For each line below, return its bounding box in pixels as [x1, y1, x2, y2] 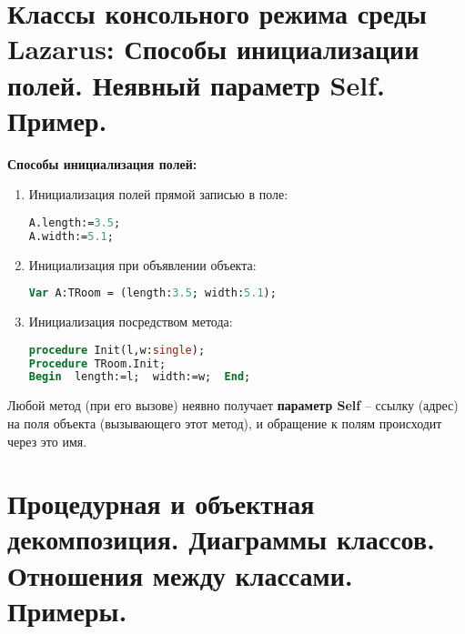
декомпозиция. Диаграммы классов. [7, 520, 435, 558]
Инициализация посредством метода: [28, 312, 233, 331]
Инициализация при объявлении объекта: [28, 255, 257, 274]
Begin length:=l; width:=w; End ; [28, 370, 251, 384]
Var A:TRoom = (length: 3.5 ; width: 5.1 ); [28, 287, 277, 300]
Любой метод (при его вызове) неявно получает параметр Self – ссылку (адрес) [7, 396, 459, 415]
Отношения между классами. [7, 556, 353, 593]
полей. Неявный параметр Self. [7, 65, 385, 103]
